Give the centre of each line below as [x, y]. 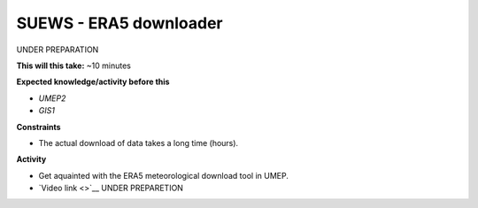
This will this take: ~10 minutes [74, 65]
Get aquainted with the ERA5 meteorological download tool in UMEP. [164, 175]
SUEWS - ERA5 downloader [119, 23]
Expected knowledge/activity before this [93, 82]
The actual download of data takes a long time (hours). [139, 143]
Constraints [39, 127]
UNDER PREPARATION [58, 50]
